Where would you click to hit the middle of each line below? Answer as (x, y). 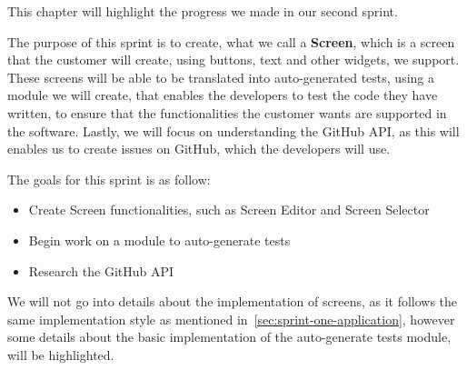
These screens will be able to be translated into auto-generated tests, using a (221, 77)
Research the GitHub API (101, 270)
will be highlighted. (61, 354)
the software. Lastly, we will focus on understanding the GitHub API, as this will (233, 130)
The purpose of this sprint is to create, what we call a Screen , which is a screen (231, 41)
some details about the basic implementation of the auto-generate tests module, (229, 337)
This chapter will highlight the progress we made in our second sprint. (203, 11)
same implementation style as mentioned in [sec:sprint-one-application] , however (231, 319)
